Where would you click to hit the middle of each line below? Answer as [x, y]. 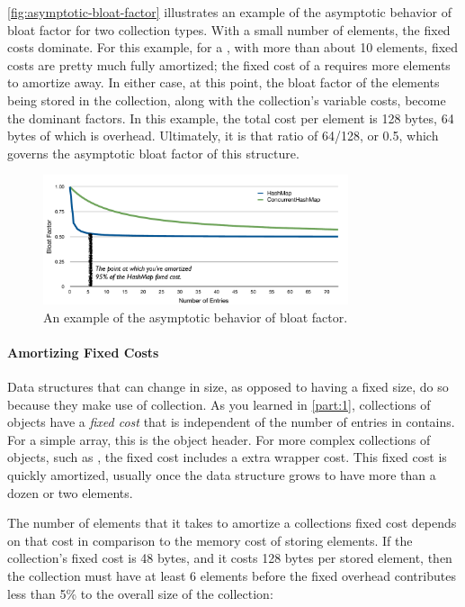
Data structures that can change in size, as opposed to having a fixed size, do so [228, 387]
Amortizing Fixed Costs [83, 352]
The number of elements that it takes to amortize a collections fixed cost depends [232, 523]
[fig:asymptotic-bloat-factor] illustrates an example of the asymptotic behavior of [229, 12]
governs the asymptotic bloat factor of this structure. [153, 153]
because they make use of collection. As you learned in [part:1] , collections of [219, 404]
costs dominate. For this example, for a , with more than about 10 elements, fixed [233, 47]
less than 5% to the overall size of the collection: [140, 593]
